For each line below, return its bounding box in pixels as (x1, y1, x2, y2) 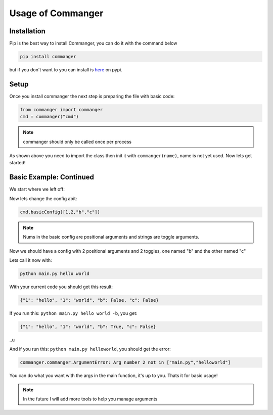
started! (9, 160, 26, 166)
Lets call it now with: (9, 257, 53, 263)
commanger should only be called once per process (23, 139, 131, 145)
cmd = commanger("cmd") (20, 114, 79, 120)
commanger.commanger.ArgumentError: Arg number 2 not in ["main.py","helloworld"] (20, 359, 231, 365)
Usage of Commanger (9, 8, 104, 19)
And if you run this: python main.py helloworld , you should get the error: (9, 346, 171, 352)
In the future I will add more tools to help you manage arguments (23, 396, 158, 402)
